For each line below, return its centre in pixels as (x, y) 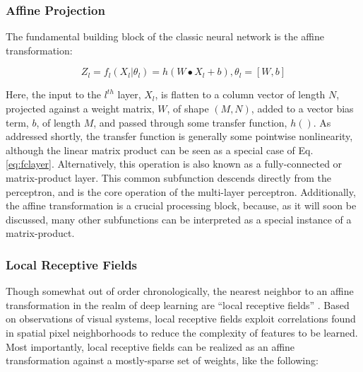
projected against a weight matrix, (80, 108)
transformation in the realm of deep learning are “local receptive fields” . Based (178, 304)
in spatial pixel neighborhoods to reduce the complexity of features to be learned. (182, 332)
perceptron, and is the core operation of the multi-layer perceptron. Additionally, (181, 191)
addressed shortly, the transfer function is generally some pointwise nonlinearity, (179, 136)
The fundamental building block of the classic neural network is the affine (165, 36)
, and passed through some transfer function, (190, 122)
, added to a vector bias (302, 108)
